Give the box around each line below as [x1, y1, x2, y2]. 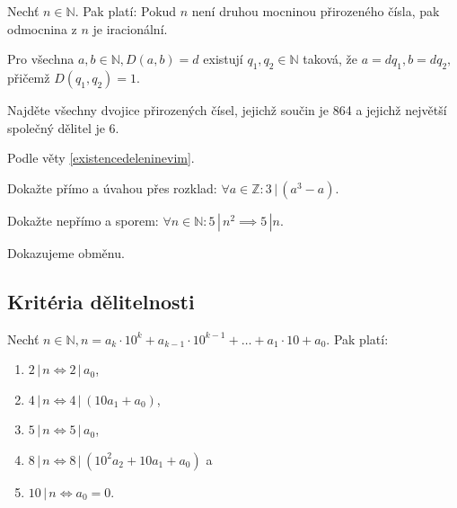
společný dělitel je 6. [7, 118, 119, 137]
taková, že [303, 49, 357, 68]
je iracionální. [92, 19, 168, 38]
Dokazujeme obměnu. [7, 243, 125, 262]
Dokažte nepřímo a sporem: [7, 210, 159, 229]
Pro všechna [7, 49, 75, 68]
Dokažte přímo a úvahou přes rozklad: [7, 178, 217, 197]
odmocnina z [7, 19, 77, 38]
